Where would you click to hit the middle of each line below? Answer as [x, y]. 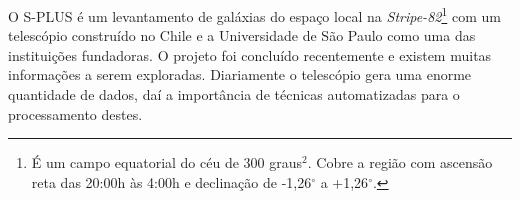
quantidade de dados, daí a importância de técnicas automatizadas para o [234, 94]
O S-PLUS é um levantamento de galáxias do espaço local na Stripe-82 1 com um [254, 14]
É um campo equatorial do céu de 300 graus [167, 162]
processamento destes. [75, 113]
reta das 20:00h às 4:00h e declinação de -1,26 [171, 181]
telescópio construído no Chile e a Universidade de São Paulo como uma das [242, 35]
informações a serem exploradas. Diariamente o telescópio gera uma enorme [240, 74]
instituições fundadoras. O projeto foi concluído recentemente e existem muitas [250, 54]
